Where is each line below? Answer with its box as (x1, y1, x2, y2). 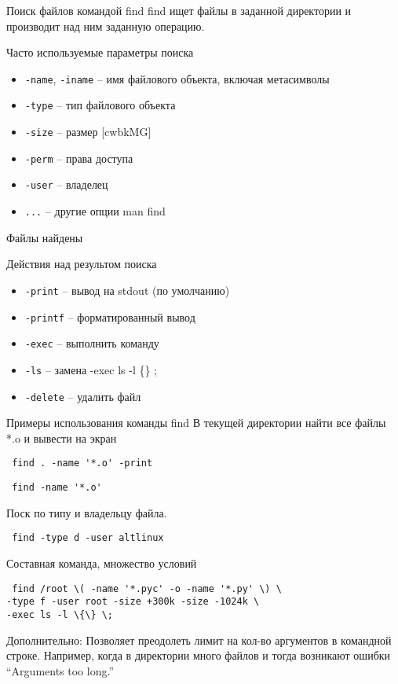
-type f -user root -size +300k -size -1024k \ (6, 596, 260, 608)
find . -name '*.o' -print (12, 458, 153, 469)
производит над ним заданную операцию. (6, 17, 205, 34)
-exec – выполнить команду (24, 335, 159, 351)
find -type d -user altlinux (12, 532, 164, 544)
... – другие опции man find (24, 203, 166, 219)
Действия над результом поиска (6, 256, 157, 272)
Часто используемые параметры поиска (6, 44, 194, 61)
